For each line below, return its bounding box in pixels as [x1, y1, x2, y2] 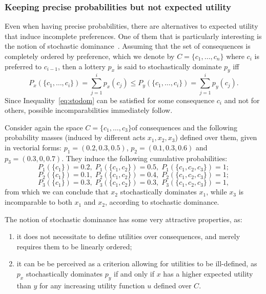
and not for [224, 94, 260, 105]
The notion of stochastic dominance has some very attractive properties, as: [5, 213, 242, 224]
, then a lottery [57, 61, 106, 71]
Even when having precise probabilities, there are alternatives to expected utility [5, 21, 258, 31]
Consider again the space [5, 122, 83, 132]
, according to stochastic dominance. [105, 197, 219, 207]
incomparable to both [5, 197, 72, 207]
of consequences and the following [131, 122, 237, 132]
